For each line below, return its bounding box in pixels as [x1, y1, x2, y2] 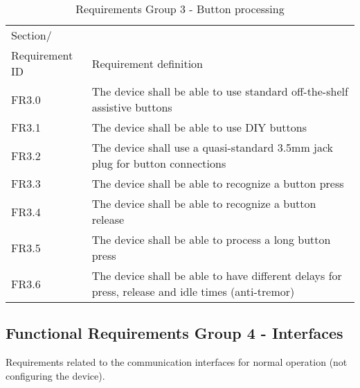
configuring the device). [6, 368, 105, 382]
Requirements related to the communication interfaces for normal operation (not [6, 355, 348, 369]
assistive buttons [91, 99, 172, 115]
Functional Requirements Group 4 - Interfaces [6, 322, 343, 344]
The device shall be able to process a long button [91, 231, 331, 247]
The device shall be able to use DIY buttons [91, 119, 307, 135]
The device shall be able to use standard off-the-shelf [91, 83, 348, 99]
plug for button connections [91, 155, 226, 171]
